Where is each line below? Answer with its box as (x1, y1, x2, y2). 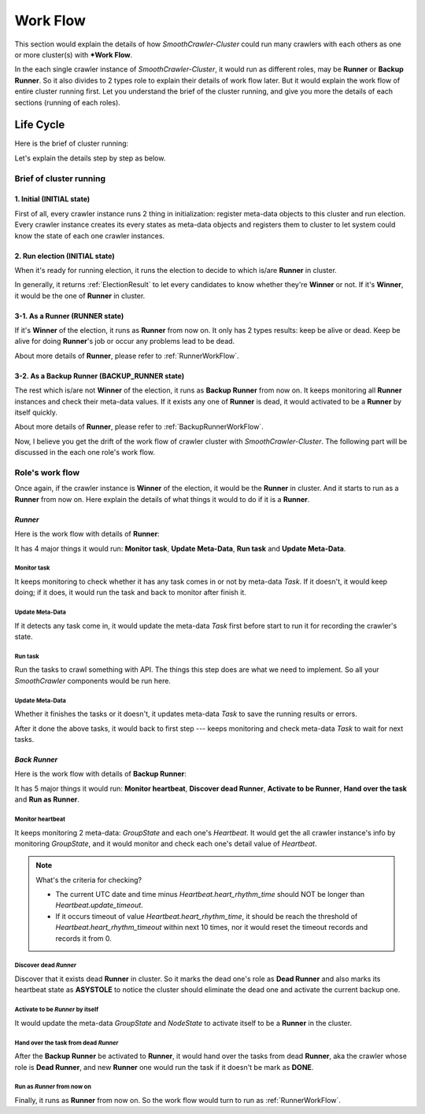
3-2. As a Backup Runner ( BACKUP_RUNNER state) (14, 371, 185, 381)
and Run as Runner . (14, 795, 80, 804)
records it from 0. (55, 933, 112, 943)
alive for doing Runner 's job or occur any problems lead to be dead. (14, 337, 235, 346)
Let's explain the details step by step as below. (14, 153, 166, 163)
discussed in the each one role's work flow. (14, 448, 155, 457)
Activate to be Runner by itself (14, 1005, 99, 1014)
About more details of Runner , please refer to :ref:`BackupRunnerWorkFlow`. (14, 422, 264, 432)
